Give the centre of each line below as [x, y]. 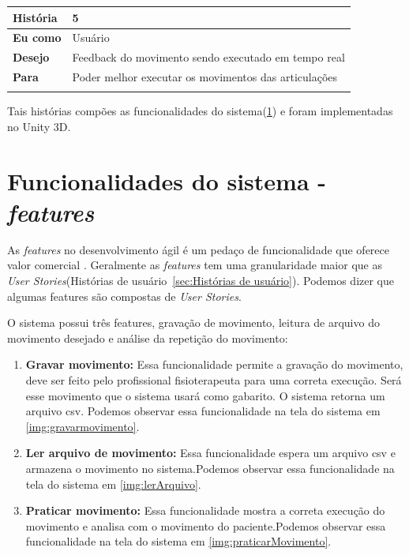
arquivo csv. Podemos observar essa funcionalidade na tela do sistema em [203, 411]
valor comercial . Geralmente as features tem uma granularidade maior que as [195, 265]
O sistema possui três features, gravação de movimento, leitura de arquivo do [193, 322]
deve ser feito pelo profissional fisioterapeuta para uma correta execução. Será [214, 380]
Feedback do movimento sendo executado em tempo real [208, 57]
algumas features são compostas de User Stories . [124, 296]
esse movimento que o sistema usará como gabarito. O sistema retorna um [205, 395]
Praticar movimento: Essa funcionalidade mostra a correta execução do [205, 510]
